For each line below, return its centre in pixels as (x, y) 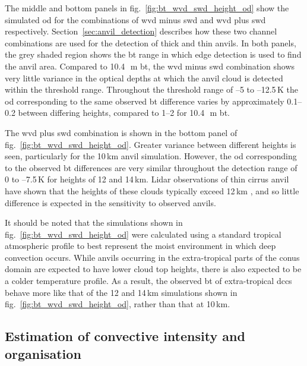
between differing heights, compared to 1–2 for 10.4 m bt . (124, 113)
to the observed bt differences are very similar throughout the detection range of (151, 167)
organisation (43, 353)
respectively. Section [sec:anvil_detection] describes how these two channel (141, 31)
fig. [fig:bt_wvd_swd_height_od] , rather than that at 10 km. (118, 304)
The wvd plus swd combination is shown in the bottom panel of (121, 132)
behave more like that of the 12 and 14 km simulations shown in (121, 292)
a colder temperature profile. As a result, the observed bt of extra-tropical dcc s (148, 281)
